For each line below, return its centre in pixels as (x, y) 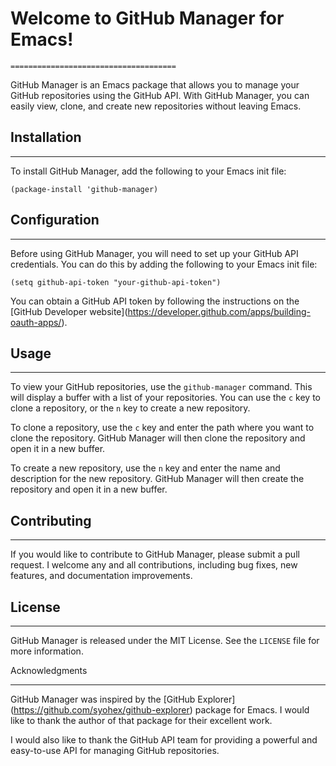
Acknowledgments (49, 670)
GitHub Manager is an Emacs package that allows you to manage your (155, 84)
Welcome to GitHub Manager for (147, 18)
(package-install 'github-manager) (84, 189)
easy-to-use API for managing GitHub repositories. (115, 750)
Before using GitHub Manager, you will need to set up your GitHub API (154, 253)
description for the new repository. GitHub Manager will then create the (157, 479)
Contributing (51, 520)
